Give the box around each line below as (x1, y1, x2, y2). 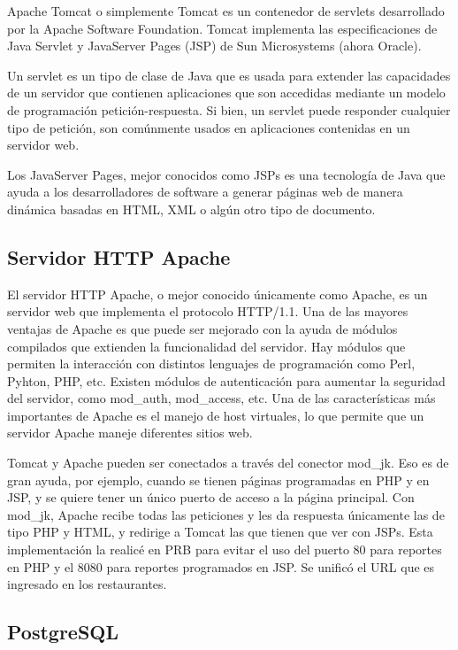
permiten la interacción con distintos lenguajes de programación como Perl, (7, 354, 416, 373)
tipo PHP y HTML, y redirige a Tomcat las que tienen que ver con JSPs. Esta (7, 522, 433, 541)
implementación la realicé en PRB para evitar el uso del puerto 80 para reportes (7, 540, 442, 559)
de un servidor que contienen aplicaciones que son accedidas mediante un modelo (7, 83, 446, 102)
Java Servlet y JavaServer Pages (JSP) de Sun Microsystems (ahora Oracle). (7, 36, 422, 55)
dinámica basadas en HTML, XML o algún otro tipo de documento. (7, 199, 376, 218)
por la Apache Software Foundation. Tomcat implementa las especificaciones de (7, 19, 438, 37)
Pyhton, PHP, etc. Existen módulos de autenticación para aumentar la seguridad (7, 371, 446, 390)
